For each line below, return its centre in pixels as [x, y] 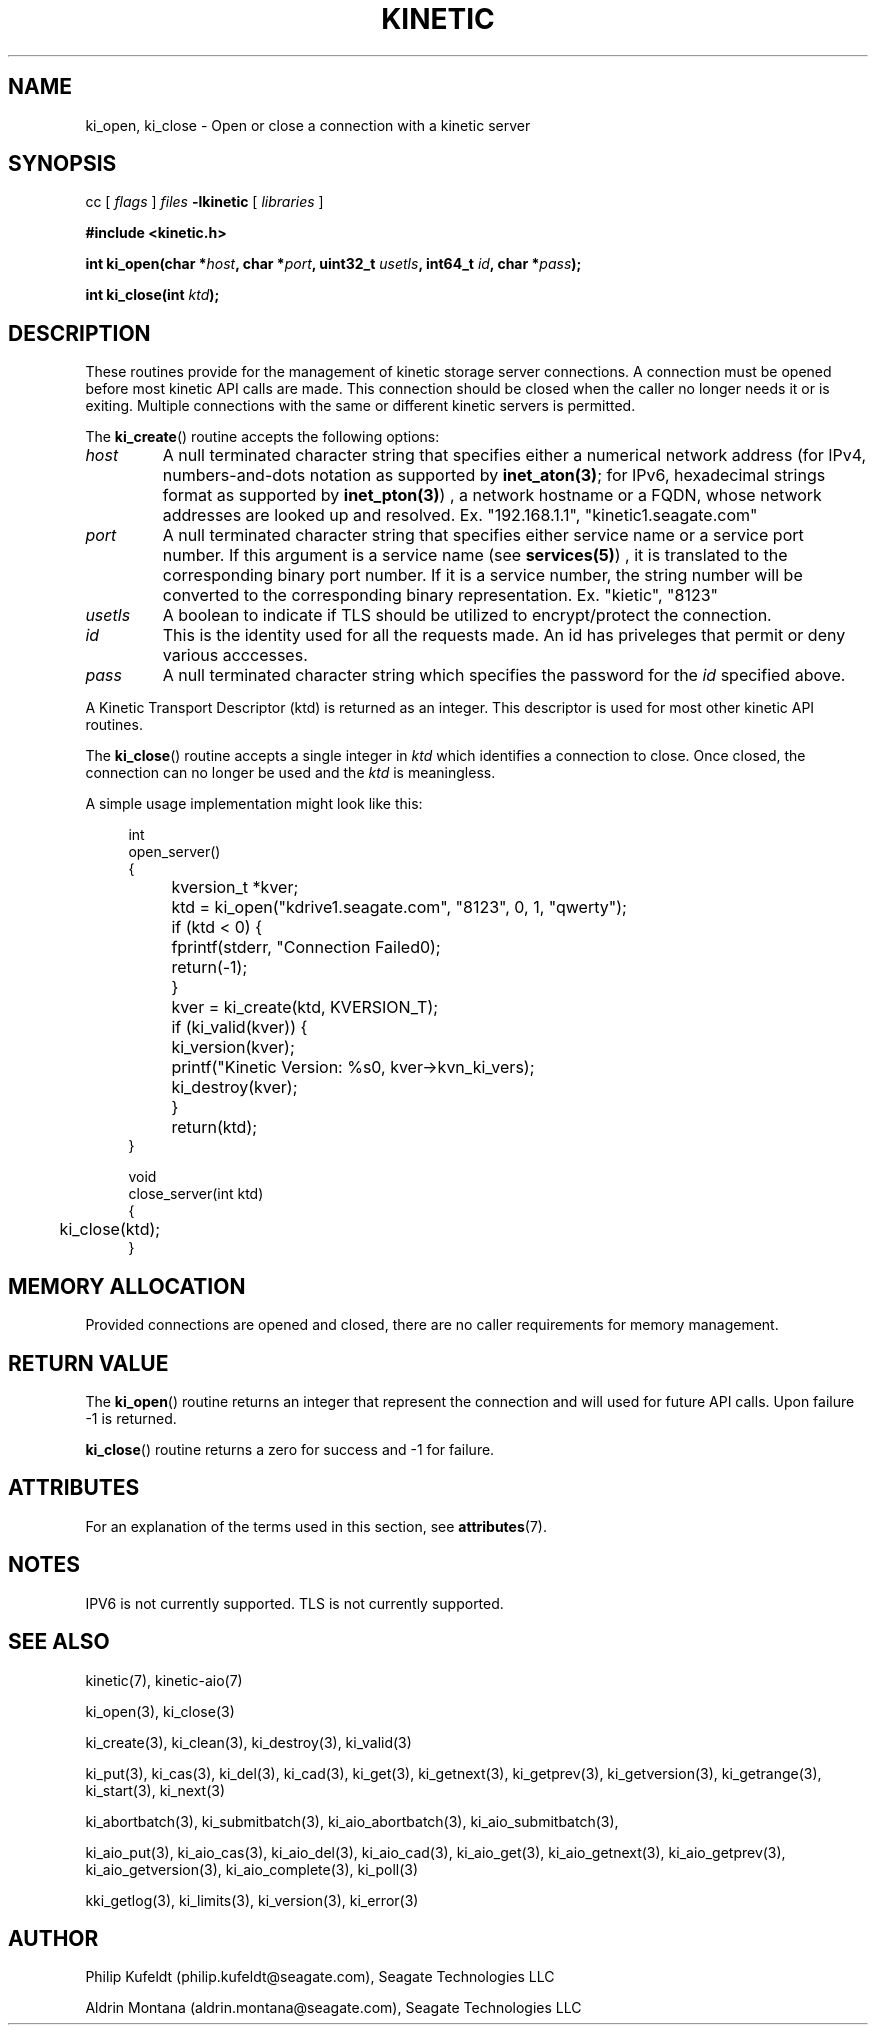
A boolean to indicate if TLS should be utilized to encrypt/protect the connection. [467, 615]
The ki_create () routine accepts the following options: [262, 437]
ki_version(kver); [233, 1047]
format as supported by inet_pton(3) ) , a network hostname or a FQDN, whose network [492, 495]
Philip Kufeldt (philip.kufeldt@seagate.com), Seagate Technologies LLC [320, 1977]
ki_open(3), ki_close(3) [160, 1711]
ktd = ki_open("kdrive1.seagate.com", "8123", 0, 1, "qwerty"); [399, 907]
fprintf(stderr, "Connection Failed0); [306, 947]
